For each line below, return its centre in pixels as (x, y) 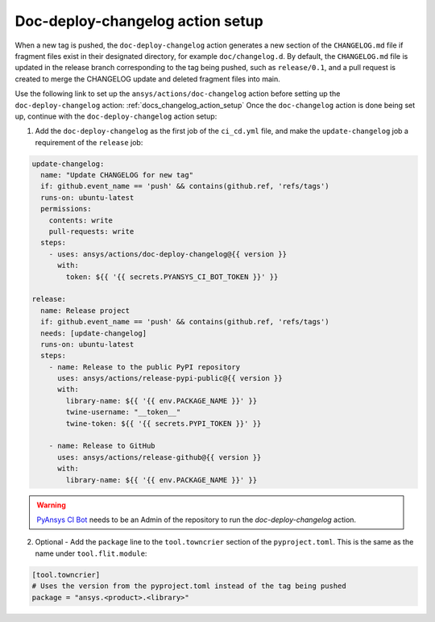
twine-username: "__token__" (123, 412)
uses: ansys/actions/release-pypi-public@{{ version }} (170, 378)
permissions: (66, 209)
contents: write (81, 220)
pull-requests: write (91, 231)
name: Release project (85, 310)
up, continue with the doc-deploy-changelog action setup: (116, 116)
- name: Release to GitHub (102, 446)
